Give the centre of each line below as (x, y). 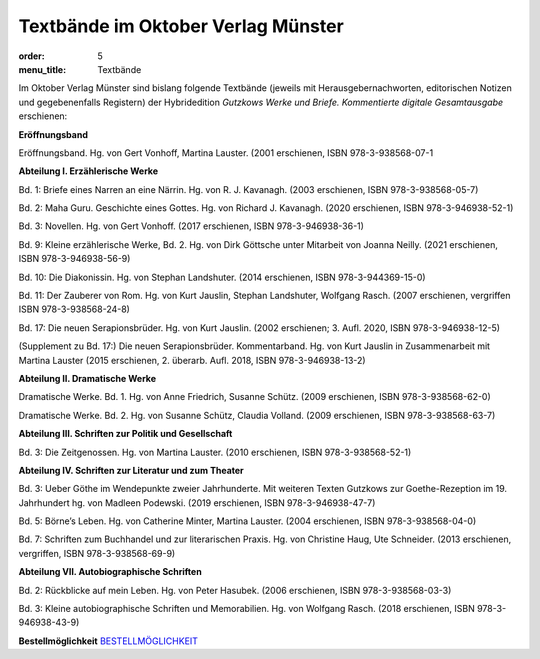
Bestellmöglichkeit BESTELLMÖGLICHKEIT (108, 641)
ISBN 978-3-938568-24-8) (74, 309)
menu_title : (42, 69)
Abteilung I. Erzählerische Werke (88, 171)
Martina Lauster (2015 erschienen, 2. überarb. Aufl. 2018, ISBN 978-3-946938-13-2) (192, 360)
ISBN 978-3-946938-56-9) (74, 259)
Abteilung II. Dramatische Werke (87, 378)
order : (31, 56)
